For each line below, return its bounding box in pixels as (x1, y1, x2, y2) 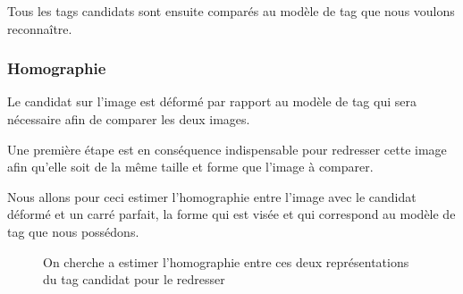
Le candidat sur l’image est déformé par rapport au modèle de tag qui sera (7, 92, 417, 111)
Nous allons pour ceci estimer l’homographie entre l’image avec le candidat (7, 187, 417, 206)
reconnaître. (7, 19, 72, 38)
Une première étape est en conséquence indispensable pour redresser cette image (7, 139, 447, 158)
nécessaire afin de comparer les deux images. (7, 110, 250, 128)
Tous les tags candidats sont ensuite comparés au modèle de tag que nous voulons (7, 2, 455, 20)
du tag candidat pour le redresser (43, 270, 225, 289)
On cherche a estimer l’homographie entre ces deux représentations (43, 252, 409, 271)
